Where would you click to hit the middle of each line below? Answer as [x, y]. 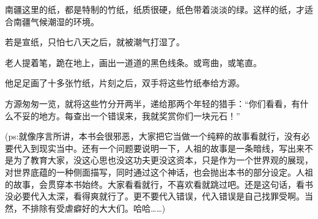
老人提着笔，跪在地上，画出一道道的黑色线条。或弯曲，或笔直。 [133, 62]
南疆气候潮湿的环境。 [56, 21]
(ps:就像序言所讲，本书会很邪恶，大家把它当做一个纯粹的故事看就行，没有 [153, 136]
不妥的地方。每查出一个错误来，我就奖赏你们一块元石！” [127, 115]
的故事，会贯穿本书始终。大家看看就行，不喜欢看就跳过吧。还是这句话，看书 [159, 184]
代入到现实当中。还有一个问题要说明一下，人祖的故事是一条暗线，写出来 [159, 148]
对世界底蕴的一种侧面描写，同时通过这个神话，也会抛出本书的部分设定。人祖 [159, 172]
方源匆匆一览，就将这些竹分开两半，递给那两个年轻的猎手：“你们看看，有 [153, 103]
